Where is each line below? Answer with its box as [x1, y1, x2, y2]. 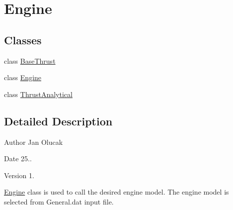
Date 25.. [4, 153, 32, 164]
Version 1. [4, 170, 34, 180]
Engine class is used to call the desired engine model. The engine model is [4, 187, 229, 197]
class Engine [4, 72, 42, 83]
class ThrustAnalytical [4, 89, 73, 99]
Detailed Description [4, 113, 113, 128]
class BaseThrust [4, 55, 56, 66]
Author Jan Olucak [4, 136, 63, 147]
